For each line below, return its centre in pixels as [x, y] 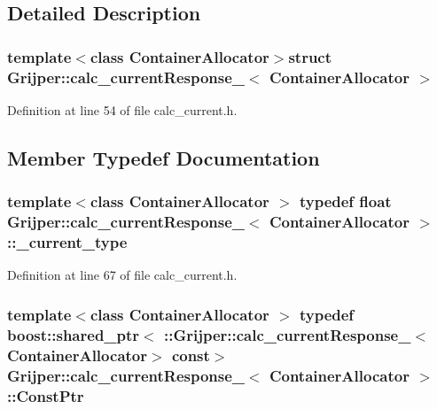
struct [310, 56]
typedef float [345, 201]
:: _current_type [67, 242]
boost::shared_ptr [74, 334]
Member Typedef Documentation [164, 157]
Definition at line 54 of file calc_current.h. [122, 109]
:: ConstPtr [46, 395]
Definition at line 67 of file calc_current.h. [122, 275]
